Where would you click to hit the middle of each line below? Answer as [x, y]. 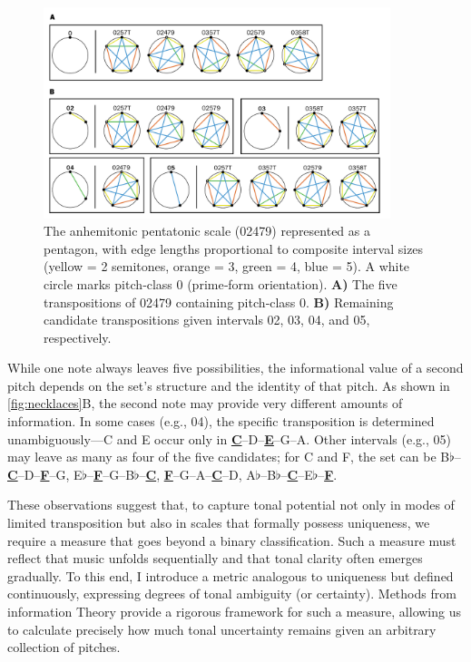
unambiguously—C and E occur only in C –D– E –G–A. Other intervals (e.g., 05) [229, 438]
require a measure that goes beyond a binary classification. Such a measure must [232, 540]
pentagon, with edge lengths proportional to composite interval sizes [234, 248]
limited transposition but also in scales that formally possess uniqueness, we [219, 523]
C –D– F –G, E [45, 474]
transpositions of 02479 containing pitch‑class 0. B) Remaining [219, 302]
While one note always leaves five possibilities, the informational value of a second [235, 368]
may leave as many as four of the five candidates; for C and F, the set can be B [229, 457]
